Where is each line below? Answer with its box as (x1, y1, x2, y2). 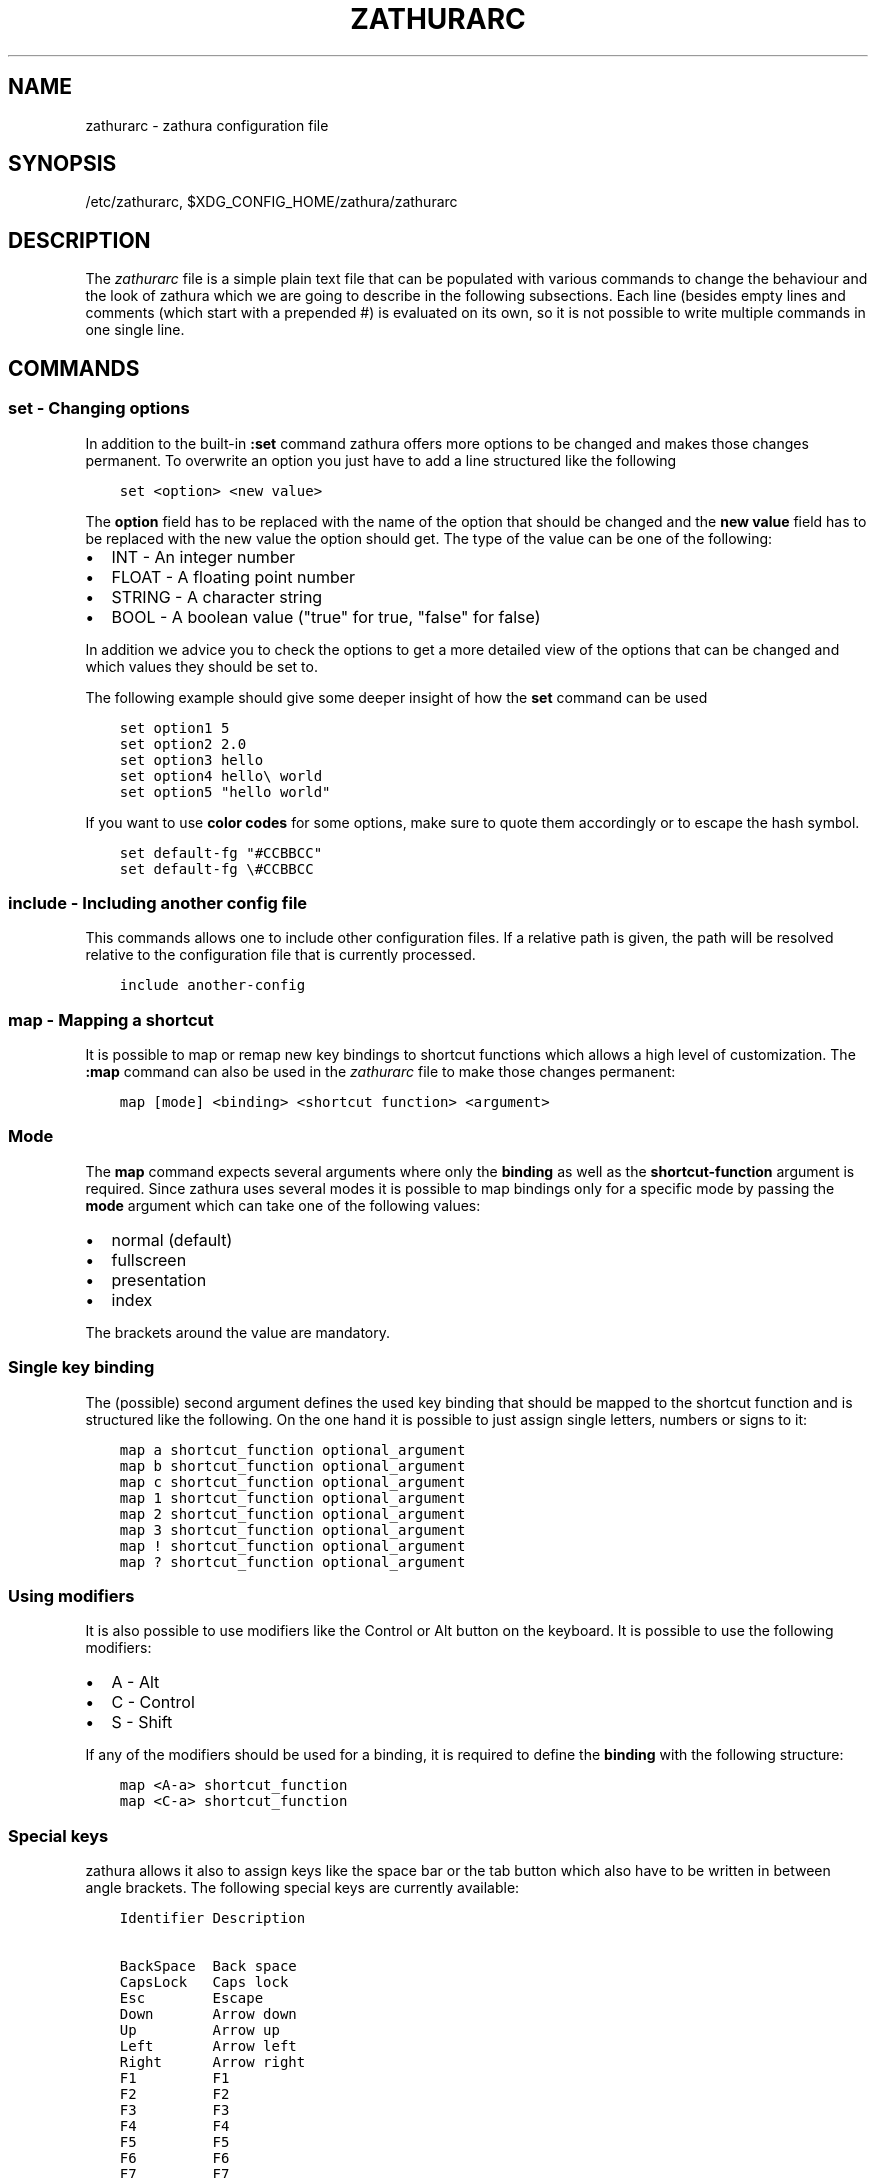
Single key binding (8, 1357, 155, 1378)
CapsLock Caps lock (119, 1974, 289, 1990)
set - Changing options (8, 398, 190, 419)
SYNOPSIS (8, 151, 117, 177)
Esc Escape (119, 1990, 264, 2006)
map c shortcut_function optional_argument (119, 1473, 466, 1490)
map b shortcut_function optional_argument (119, 1457, 466, 1474)
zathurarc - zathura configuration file (85, 116, 329, 134)
